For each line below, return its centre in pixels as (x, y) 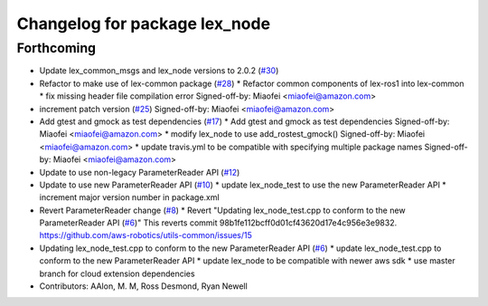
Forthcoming (56, 48)
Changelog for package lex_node (144, 24)
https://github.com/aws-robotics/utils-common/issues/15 (146, 235)
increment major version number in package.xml (130, 197)
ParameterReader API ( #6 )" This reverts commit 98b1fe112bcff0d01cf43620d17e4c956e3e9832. (218, 223)
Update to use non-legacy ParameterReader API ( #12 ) (140, 172)
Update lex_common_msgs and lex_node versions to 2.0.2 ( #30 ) (159, 71)
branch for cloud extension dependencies (117, 273)
